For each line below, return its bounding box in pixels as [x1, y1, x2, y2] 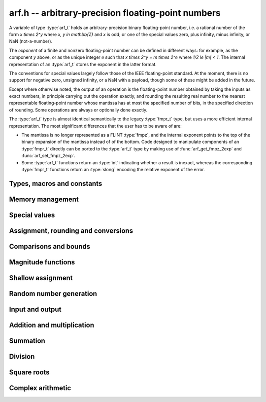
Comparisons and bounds [9, 242, 91, 251]
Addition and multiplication [9, 321, 95, 329]
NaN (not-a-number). [9, 38, 53, 44]
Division [9, 352, 35, 361]
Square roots [9, 368, 50, 376]
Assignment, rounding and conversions [9, 226, 133, 235]
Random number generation [9, 289, 97, 298]
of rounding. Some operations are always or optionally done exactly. [9, 107, 148, 113]
